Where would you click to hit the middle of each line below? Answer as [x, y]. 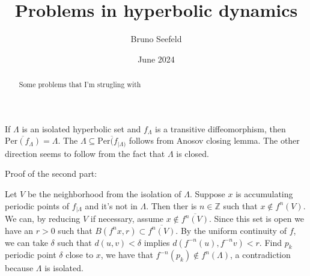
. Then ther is [172, 205]
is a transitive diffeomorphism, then [220, 128]
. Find [270, 242]
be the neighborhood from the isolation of [104, 194]
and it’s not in [111, 205]
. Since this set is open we [257, 219]
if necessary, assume [127, 219]
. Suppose [208, 194]
